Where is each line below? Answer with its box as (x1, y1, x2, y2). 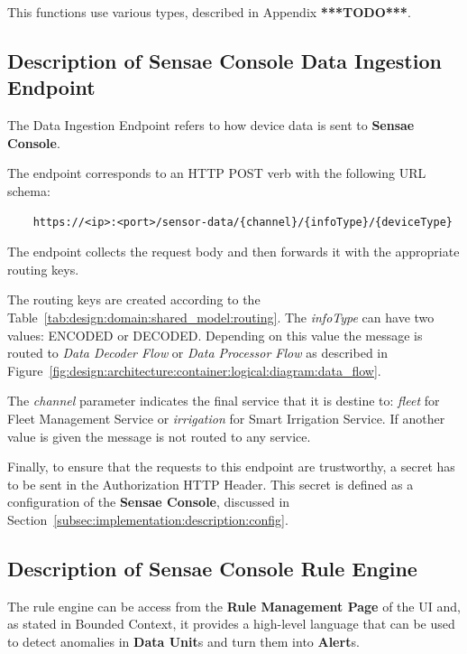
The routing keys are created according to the (7, 290, 261, 309)
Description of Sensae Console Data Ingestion (7, 46, 442, 74)
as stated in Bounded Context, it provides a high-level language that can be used (7, 614, 455, 633)
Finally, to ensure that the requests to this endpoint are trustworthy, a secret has (7, 457, 455, 476)
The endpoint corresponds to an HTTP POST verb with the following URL (7, 163, 426, 182)
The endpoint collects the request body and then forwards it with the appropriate (7, 242, 460, 261)
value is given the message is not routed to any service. (7, 426, 311, 445)
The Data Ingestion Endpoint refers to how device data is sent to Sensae (7, 116, 415, 135)
